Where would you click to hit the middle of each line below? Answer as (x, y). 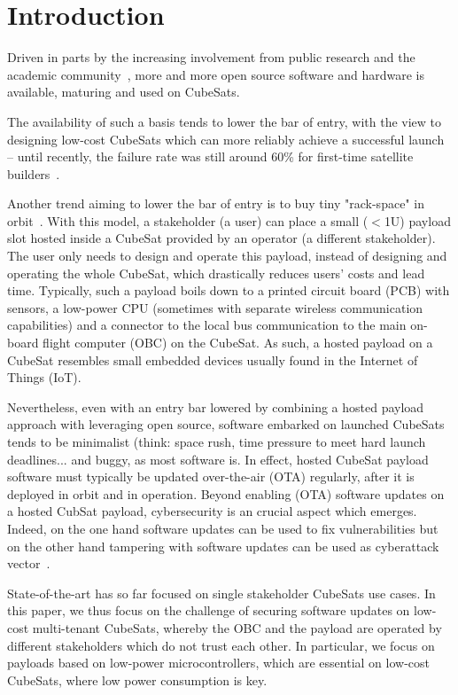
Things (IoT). (44, 377)
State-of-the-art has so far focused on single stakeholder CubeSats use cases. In (221, 593)
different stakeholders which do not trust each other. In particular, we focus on (221, 645)
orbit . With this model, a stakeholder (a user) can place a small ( (188, 220)
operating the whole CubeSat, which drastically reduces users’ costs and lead (216, 273)
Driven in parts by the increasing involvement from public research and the (211, 57)
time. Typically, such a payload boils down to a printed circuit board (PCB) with (229, 290)
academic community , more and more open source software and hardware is (216, 74)
